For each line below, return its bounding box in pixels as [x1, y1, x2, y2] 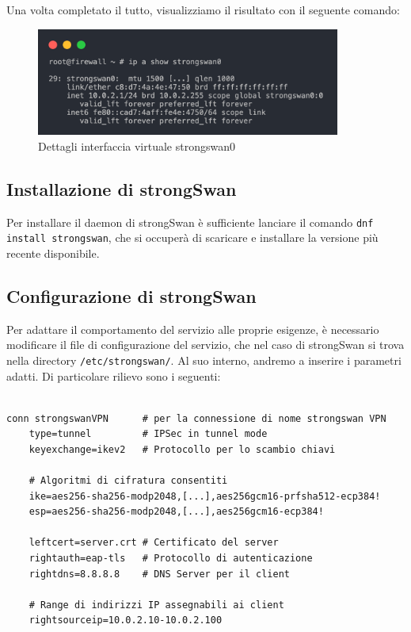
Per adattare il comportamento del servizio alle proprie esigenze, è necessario [6, 320, 379, 337]
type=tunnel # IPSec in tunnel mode [29, 428, 268, 440]
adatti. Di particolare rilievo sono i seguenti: [6, 367, 221, 384]
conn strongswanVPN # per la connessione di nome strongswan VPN [6, 412, 386, 424]
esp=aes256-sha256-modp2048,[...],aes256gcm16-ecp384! [29, 506, 324, 518]
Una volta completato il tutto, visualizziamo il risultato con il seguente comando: [6, 2, 400, 17]
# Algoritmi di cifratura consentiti [29, 475, 228, 487]
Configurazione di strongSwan [6, 283, 257, 308]
